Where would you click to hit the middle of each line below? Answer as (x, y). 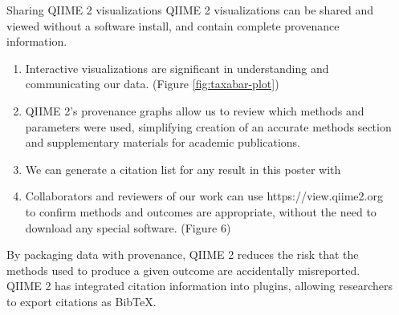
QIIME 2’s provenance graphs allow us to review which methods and (195, 110)
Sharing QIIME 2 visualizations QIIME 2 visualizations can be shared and (190, 10)
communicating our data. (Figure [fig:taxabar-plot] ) (152, 84)
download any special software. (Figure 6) (128, 227)
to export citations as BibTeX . (81, 301)
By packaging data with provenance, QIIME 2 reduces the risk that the (183, 254)
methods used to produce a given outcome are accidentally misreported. (183, 270)
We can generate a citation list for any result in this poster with (183, 169)
